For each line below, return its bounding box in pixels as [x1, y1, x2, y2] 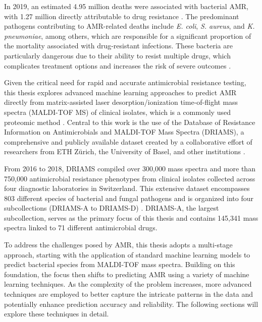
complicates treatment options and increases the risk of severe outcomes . [4, 60, 231, 71]
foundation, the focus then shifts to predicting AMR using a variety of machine [4, 269, 249, 279]
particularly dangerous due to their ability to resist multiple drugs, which [4, 50, 231, 60]
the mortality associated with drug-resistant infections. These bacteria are [4, 40, 233, 51]
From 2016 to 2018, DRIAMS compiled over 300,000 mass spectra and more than [4, 163, 255, 173]
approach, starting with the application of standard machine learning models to [4, 249, 250, 260]
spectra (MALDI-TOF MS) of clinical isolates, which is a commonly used [4, 106, 231, 117]
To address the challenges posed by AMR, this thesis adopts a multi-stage [4, 239, 233, 250]
